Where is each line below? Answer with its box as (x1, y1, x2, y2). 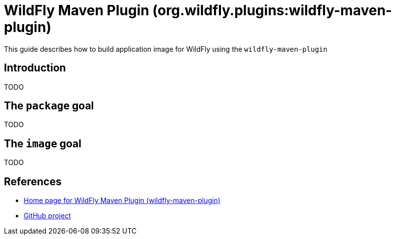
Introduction (4, 62, 66, 74)
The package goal (4, 100, 94, 112)
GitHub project (24, 211, 71, 220)
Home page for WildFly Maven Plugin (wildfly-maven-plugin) (24, 196, 220, 205)
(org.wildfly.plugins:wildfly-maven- (152, 2, 392, 19)
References (4, 175, 62, 188)
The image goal (4, 137, 82, 150)
